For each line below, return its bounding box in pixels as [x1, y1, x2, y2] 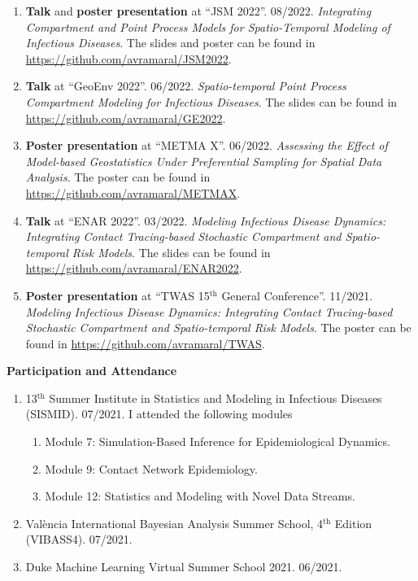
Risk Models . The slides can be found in [72, 243, 271, 260]
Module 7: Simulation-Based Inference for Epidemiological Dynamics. [45, 433, 390, 450]
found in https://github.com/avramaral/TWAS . [25, 334, 265, 352]
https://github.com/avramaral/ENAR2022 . [25, 260, 242, 277]
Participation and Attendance [7, 362, 177, 379]
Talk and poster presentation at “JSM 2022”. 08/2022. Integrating [25, 2, 372, 19]
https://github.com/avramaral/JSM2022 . [25, 50, 232, 67]
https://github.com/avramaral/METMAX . [25, 184, 241, 201]
